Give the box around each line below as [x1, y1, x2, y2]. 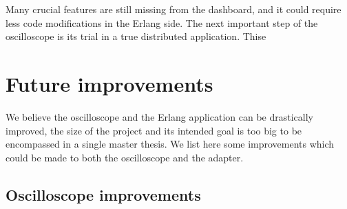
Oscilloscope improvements [6, 183, 201, 205]
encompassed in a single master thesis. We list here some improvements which [6, 137, 335, 151]
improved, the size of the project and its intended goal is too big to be [6, 123, 302, 137]
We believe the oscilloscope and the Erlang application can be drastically [6, 109, 313, 123]
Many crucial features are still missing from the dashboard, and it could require [6, 2, 341, 16]
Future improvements [6, 69, 213, 97]
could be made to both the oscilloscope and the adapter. [6, 150, 244, 164]
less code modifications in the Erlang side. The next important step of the [6, 15, 318, 30]
